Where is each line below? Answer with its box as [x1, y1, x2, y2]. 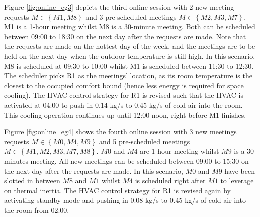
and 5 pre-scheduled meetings [99, 136, 190, 146]
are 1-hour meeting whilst [140, 146, 219, 156]
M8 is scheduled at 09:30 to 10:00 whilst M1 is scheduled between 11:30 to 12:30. [4, 60, 254, 71]
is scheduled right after [135, 175, 206, 186]
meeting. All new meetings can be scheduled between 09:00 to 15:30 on [30, 155, 249, 166]
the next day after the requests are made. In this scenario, [4, 165, 183, 176]
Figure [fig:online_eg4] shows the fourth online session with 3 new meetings [4, 126, 237, 137]
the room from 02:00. [4, 204, 69, 215]
